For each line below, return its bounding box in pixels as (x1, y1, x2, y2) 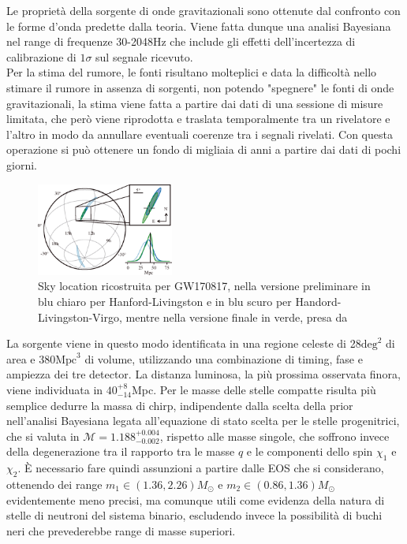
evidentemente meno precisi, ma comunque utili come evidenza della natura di (6, 491, 385, 508)
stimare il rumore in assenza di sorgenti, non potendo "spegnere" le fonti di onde (6, 79, 394, 95)
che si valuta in (6, 427, 80, 444)
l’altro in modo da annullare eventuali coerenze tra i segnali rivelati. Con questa (6, 125, 393, 142)
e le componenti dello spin (246, 443, 373, 460)
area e (6, 350, 35, 367)
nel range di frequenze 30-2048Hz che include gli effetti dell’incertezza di (6, 33, 356, 50)
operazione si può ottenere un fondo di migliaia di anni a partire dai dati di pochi (6, 141, 401, 158)
